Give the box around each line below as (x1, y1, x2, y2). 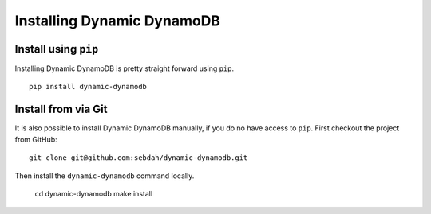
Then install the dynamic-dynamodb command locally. (14, 171, 195, 181)
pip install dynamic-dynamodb (29, 82, 148, 91)
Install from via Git (14, 103, 108, 116)
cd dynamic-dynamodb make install (34, 189, 153, 198)
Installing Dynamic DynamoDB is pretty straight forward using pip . (14, 64, 235, 73)
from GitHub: (14, 134, 57, 144)
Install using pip (14, 42, 99, 56)
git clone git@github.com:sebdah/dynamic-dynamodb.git (29, 154, 248, 162)
